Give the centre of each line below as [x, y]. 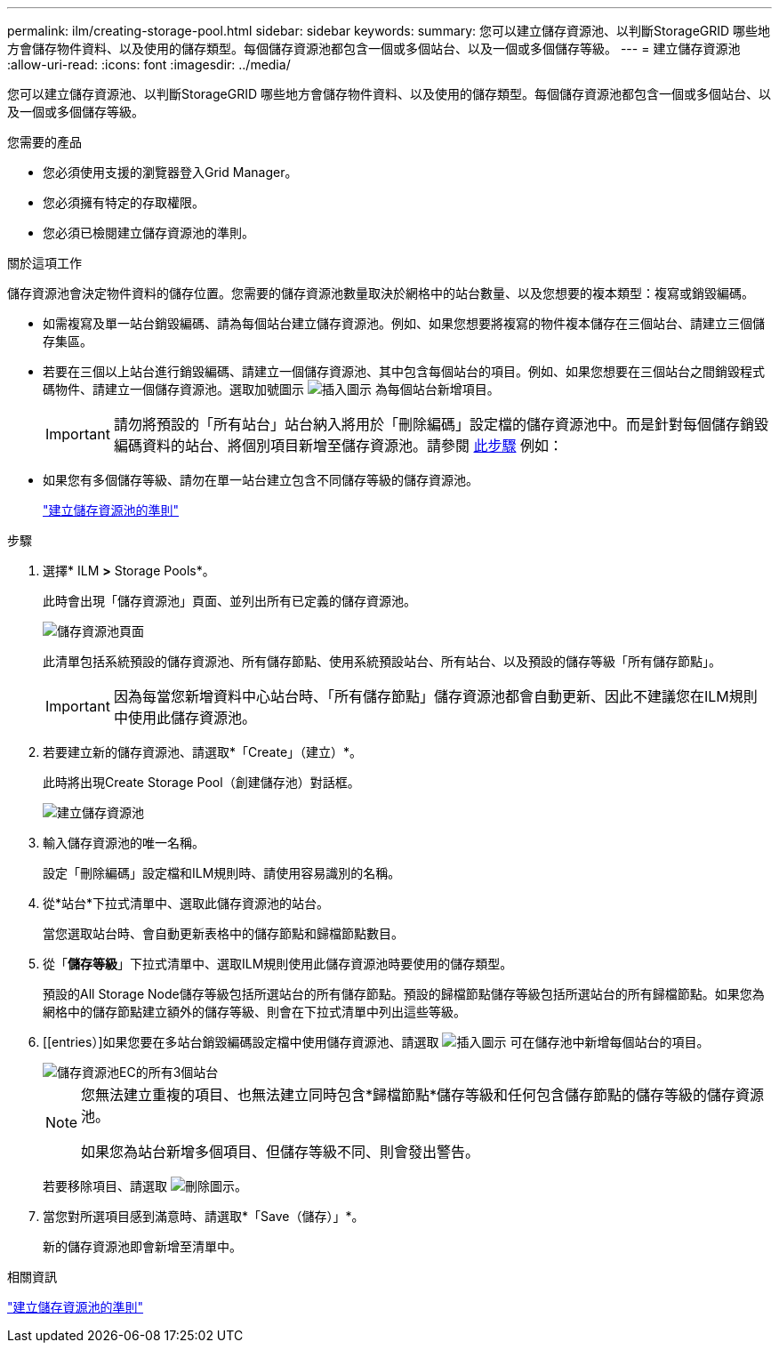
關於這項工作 [44, 263]
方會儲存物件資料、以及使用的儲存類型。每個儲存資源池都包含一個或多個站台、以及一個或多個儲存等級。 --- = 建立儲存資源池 [374, 48]
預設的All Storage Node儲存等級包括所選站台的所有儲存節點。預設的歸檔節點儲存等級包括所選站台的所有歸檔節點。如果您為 [404, 994]
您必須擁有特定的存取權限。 [124, 202]
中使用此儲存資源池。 [185, 718]
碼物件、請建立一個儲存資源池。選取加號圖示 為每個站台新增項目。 [271, 389]
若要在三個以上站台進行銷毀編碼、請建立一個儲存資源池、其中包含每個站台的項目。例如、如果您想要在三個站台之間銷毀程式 [404, 371]
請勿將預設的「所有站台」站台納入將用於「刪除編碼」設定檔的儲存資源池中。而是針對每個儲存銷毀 [441, 424]
